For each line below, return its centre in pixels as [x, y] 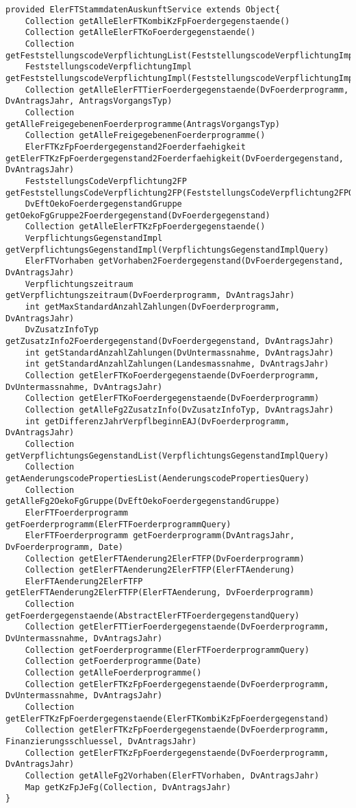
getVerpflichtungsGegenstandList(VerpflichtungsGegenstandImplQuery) [167, 455]
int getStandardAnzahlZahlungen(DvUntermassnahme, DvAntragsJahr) [179, 353]
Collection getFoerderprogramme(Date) [113, 661]
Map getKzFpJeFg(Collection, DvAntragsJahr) [128, 787]
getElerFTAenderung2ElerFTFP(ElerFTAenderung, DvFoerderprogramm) [160, 593]
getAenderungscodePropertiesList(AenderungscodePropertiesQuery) [157, 478]
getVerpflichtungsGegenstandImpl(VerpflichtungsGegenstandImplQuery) [167, 250]
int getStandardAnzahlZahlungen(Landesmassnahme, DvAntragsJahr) [177, 364]
